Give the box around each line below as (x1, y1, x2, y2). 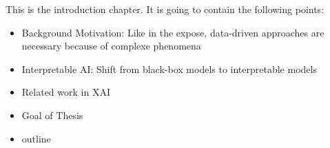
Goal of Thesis (21, 107, 83, 122)
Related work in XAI (21, 85, 110, 99)
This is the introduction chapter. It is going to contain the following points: (6, 2, 324, 16)
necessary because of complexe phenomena (21, 39, 201, 53)
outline (21, 131, 51, 145)
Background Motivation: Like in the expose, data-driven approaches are (21, 25, 324, 39)
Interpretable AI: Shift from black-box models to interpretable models (21, 61, 317, 76)
